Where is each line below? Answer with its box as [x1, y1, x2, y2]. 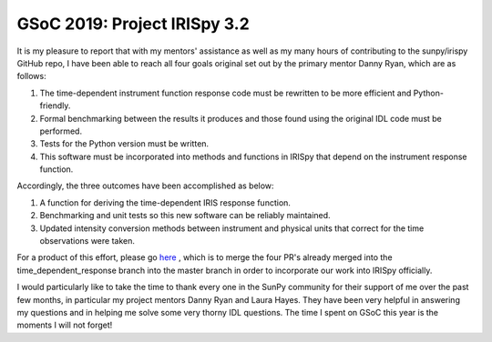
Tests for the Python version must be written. [39, 138, 210, 149]
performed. [39, 126, 82, 136]
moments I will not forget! [16, 319, 113, 331]
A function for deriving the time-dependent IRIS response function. [39, 196, 292, 208]
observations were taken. [39, 236, 136, 246]
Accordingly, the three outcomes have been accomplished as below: [16, 180, 274, 191]
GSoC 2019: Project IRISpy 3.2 [16, 14, 250, 34]
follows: [16, 71, 46, 82]
